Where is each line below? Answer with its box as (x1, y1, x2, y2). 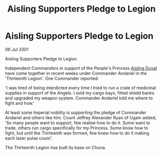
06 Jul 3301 (5, 46, 29, 52)
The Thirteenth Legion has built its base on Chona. (5, 144, 106, 150)
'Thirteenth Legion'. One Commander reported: (5, 75, 99, 81)
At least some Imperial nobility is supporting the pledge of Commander (5, 110, 146, 115)
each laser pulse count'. (5, 135, 53, 141)
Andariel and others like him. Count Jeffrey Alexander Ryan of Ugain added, (5, 114, 157, 120)
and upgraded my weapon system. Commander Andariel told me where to (5, 95, 153, 101)
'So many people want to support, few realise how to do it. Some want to (5, 120, 150, 126)
